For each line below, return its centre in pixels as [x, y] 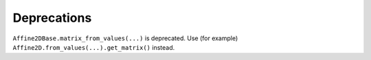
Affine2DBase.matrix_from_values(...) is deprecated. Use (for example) [125, 38]
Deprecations [52, 18]
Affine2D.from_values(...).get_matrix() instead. [94, 47]
